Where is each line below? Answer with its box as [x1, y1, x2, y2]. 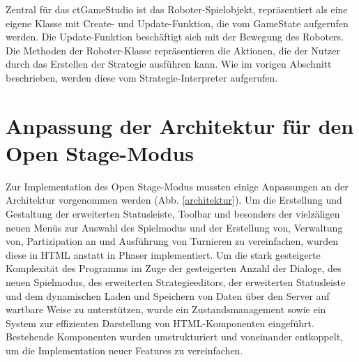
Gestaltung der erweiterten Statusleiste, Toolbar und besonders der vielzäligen [6, 206, 340, 221]
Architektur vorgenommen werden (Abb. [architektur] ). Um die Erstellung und [6, 193, 342, 207]
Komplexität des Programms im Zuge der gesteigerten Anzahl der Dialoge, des [6, 261, 342, 276]
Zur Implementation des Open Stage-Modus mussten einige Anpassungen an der [6, 179, 349, 193]
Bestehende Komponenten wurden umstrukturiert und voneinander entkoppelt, [6, 329, 343, 344]
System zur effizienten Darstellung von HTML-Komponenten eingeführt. [6, 315, 314, 330]
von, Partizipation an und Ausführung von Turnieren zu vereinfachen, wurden [6, 234, 338, 248]
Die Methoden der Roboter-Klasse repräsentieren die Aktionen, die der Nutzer [6, 43, 341, 57]
